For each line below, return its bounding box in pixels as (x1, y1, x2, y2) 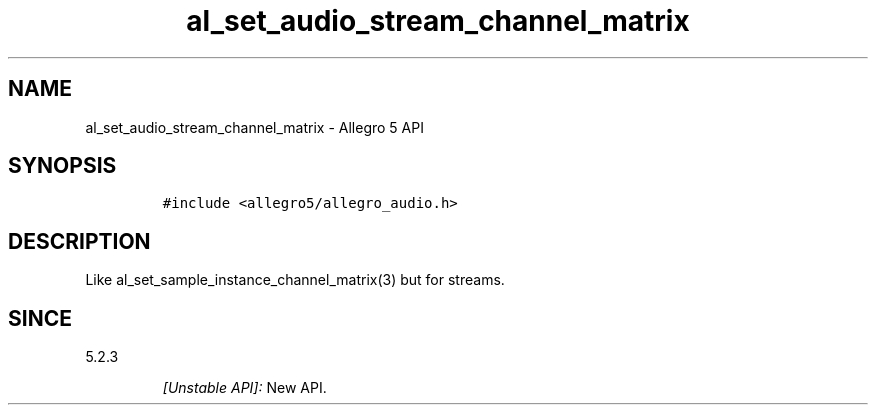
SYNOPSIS (8, 153, 117, 179)
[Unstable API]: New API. (162, 379, 327, 397)
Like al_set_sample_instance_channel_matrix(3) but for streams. (85, 271, 505, 289)
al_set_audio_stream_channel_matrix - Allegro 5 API (85, 118, 424, 136)
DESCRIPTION (8, 228, 151, 254)
